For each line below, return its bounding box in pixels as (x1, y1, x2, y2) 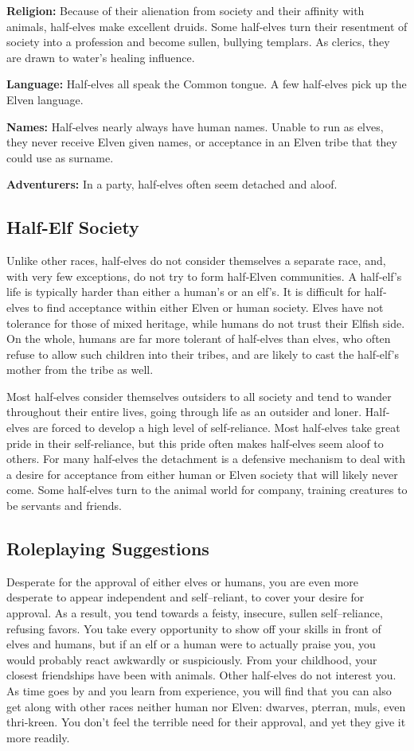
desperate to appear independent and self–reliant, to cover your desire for (6, 589, 365, 605)
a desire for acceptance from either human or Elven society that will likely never (6, 465, 398, 482)
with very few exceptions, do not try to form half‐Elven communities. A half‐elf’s (6, 267, 402, 284)
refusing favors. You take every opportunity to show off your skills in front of (6, 620, 381, 636)
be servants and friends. (6, 497, 122, 514)
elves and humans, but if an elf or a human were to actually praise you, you (6, 636, 376, 652)
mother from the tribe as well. (6, 361, 154, 378)
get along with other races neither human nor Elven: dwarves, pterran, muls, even (6, 698, 406, 714)
